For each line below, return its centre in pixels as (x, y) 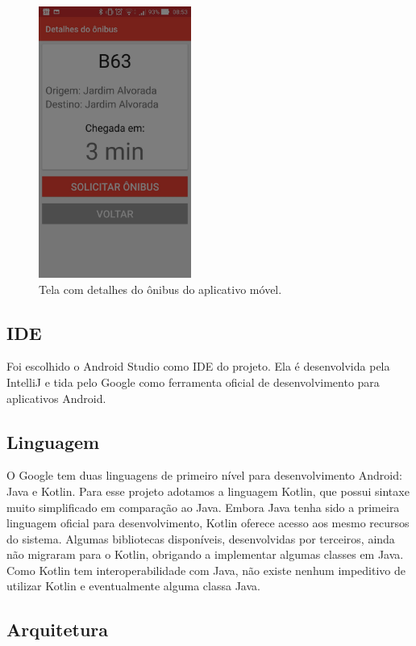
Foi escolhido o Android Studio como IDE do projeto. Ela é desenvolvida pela (198, 366)
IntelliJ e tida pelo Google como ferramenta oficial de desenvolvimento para (193, 382)
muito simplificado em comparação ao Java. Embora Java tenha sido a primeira (203, 507)
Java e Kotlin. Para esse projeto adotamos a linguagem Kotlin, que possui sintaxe (208, 491)
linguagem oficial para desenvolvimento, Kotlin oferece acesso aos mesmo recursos (208, 523)
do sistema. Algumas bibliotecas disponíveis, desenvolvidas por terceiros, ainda (201, 538)
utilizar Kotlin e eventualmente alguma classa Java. (133, 586)
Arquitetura (58, 629)
